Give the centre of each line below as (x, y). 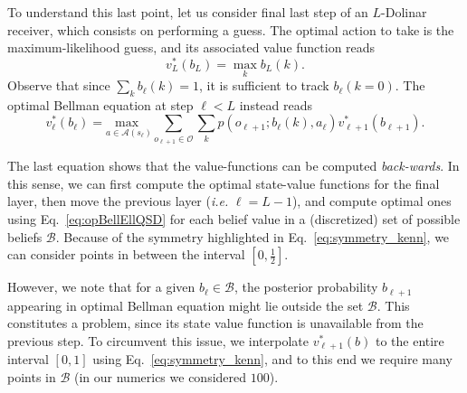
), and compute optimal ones (372, 201)
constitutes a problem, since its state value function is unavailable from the (215, 323)
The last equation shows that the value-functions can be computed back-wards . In (233, 166)
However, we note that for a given (101, 287)
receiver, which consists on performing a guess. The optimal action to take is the (231, 29)
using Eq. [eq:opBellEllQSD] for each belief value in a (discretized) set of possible (234, 218)
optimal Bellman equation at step (100, 104)
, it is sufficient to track (264, 85)
